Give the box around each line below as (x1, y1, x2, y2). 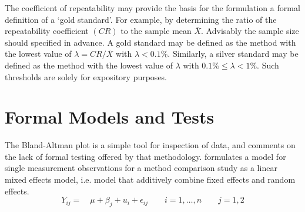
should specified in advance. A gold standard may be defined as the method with (5, 36, 296, 48)
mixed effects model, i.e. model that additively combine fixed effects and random (5, 173, 296, 186)
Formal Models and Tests (5, 105, 214, 129)
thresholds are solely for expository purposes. (5, 70, 167, 83)
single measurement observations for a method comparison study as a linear (5, 162, 277, 174)
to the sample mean (120, 25, 192, 37)
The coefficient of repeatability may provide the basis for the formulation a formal (5, 2, 300, 13)
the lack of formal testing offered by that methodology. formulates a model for (5, 150, 286, 162)
